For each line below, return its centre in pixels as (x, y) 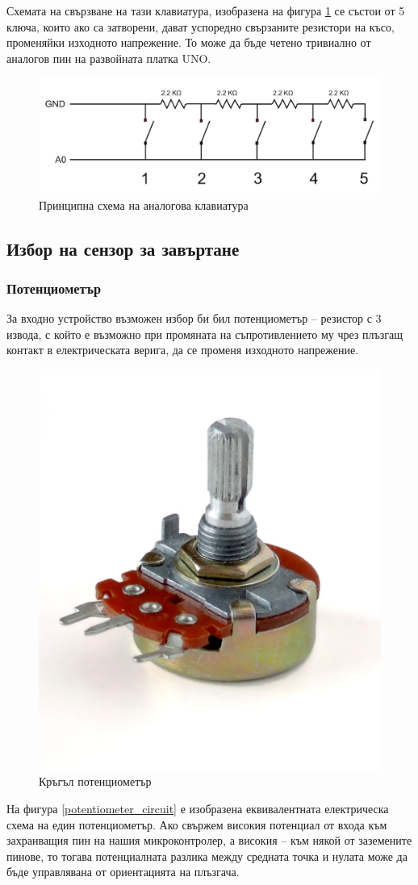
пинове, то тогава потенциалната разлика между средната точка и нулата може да (207, 856)
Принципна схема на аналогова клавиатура (144, 205)
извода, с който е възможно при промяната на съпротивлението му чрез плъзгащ (205, 334)
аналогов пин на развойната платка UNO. (109, 58)
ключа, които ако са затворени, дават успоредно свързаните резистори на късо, (201, 26)
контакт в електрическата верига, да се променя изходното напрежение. (183, 350)
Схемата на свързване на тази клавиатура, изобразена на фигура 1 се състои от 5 (206, 10)
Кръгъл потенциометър (95, 781)
